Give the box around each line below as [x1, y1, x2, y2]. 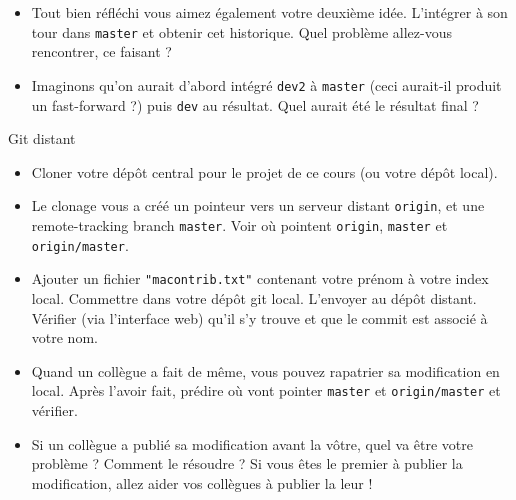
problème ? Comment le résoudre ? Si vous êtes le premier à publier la [31, 453, 463, 474]
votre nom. [31, 327, 98, 348]
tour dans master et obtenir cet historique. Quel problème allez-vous [31, 21, 452, 42]
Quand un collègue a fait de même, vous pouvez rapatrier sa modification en [31, 360, 500, 381]
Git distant [8, 128, 76, 149]
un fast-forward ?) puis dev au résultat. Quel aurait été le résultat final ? [31, 94, 479, 115]
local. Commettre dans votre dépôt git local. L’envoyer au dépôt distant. [31, 287, 477, 308]
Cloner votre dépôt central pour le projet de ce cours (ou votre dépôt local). [31, 161, 498, 182]
